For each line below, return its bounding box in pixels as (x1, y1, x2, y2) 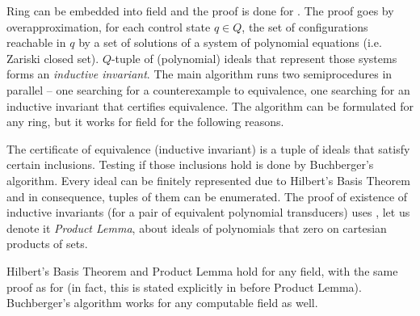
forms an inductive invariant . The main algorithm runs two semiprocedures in (6, 65, 393, 82)
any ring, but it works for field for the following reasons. (6, 113, 284, 130)
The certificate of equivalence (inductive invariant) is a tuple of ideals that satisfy (6, 140, 410, 157)
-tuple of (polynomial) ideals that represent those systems (111, 49, 397, 66)
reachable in (6, 34, 66, 51)
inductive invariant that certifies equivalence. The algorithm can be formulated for (6, 97, 414, 114)
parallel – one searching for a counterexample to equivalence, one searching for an (6, 81, 410, 98)
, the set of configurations (241, 18, 368, 35)
